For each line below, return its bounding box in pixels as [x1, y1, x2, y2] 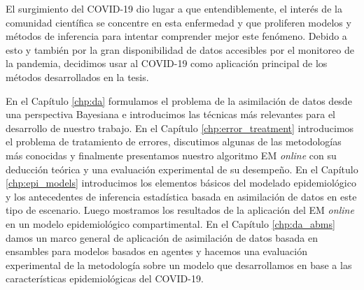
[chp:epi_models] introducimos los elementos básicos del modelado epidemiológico [6, 175, 356, 190]
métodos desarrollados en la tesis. [6, 69, 149, 84]
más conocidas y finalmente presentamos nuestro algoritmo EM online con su [6, 147, 337, 162]
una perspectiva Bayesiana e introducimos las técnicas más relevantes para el [6, 107, 335, 122]
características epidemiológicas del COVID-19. [6, 271, 204, 286]
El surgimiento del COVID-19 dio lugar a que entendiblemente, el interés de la [6, 1, 342, 15]
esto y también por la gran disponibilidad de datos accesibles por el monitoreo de [6, 42, 354, 57]
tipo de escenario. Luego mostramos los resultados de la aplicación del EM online [6, 203, 354, 217]
